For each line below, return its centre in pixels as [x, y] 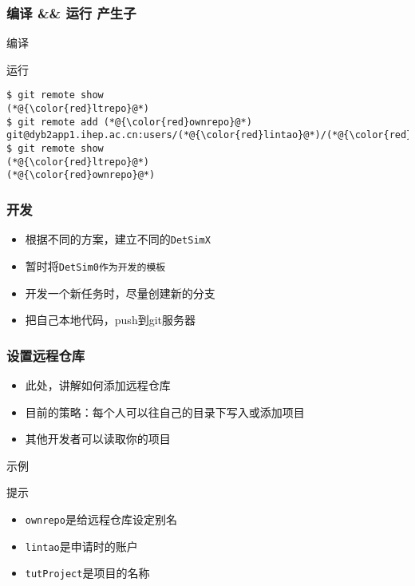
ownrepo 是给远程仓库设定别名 [101, 519]
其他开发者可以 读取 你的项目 [98, 439]
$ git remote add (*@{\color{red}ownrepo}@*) [129, 122]
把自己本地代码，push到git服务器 [111, 320]
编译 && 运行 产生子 [71, 12]
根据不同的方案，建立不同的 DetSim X [118, 239]
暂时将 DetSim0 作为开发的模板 [95, 265]
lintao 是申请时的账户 [81, 546]
